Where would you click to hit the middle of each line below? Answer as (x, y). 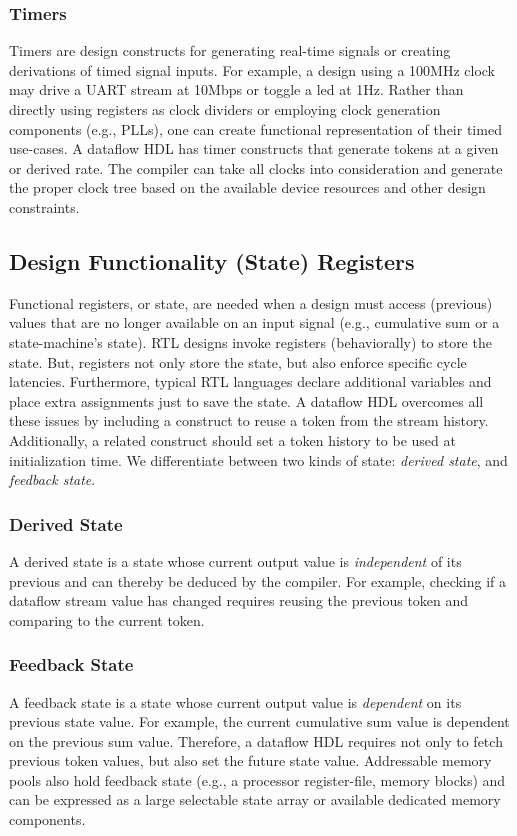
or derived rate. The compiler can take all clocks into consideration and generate (256, 167)
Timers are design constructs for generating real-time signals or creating (230, 50)
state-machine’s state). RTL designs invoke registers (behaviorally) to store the (250, 341)
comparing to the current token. (107, 619)
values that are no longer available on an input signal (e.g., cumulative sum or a (254, 322)
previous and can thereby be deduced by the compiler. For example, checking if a (258, 580)
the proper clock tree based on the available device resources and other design (247, 187)
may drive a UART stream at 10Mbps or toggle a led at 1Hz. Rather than (236, 89)
